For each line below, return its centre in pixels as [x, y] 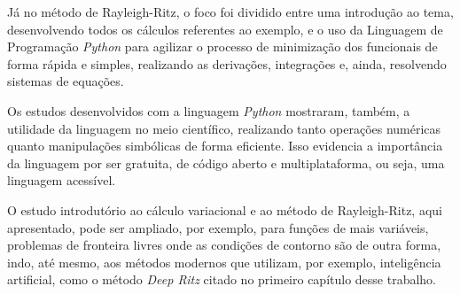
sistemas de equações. [66, 81]
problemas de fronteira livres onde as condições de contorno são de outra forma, [224, 245]
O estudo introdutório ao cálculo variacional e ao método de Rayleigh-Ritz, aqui [225, 209]
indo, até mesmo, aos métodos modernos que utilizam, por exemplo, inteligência [224, 262]
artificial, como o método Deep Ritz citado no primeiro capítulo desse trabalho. [222, 279]
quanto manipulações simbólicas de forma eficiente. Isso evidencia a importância [225, 146]
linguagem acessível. [62, 180]
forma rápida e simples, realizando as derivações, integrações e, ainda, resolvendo [227, 63]
